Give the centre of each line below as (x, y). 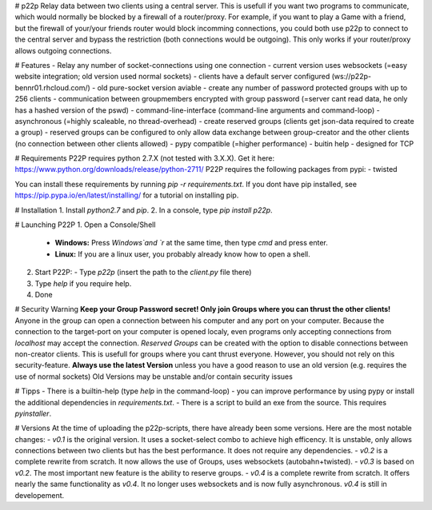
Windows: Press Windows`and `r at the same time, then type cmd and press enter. (191, 243)
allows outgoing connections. (63, 50)
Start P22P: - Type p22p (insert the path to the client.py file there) (143, 273)
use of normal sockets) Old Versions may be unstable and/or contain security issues (154, 377)
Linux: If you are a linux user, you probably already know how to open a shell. (183, 254)
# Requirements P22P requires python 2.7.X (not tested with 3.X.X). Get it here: (145, 158)
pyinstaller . (33, 413)
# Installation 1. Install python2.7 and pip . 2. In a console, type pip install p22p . (144, 210)
